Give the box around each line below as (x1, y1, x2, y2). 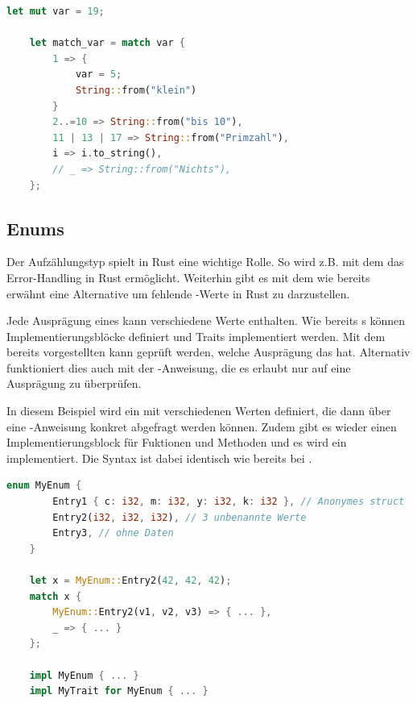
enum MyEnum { (6, 480, 82, 492)
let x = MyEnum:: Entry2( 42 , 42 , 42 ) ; (29, 575, 232, 587)
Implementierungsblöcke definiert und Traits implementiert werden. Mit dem (6, 327, 386, 344)
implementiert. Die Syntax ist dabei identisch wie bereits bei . (6, 449, 312, 466)
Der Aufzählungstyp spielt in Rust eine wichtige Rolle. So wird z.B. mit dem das (6, 253, 404, 270)
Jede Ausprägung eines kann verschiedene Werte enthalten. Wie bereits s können (6, 312, 405, 329)
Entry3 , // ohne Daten (52, 527, 174, 539)
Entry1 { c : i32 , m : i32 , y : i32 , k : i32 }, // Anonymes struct (52, 496, 405, 508)
